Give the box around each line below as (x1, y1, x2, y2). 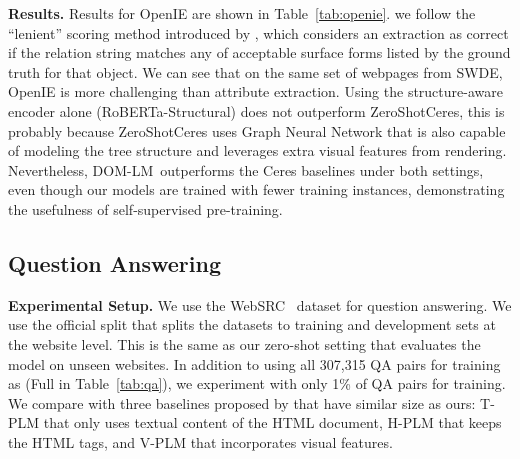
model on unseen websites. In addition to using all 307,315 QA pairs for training (8, 353, 501, 374)
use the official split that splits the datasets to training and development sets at (8, 314, 496, 335)
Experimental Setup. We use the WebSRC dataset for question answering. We (8, 294, 512, 315)
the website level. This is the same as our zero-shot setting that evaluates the (8, 333, 481, 354)
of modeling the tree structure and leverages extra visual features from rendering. (8, 140, 507, 161)
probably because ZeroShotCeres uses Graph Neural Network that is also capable (8, 120, 506, 141)
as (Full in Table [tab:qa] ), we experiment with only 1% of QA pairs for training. (8, 373, 506, 394)
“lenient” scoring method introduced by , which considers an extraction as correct (8, 22, 509, 43)
